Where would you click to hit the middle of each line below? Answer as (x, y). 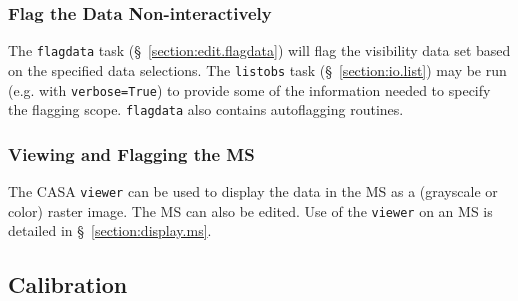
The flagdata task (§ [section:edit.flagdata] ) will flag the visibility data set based (259, 50)
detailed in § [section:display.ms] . (110, 230)
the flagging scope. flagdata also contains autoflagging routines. (206, 109)
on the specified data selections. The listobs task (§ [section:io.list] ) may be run (257, 69)
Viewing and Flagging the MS (131, 153)
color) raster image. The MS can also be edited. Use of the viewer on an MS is (250, 210)
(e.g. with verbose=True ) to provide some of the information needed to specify (249, 89)
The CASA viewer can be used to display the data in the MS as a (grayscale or (253, 191)
